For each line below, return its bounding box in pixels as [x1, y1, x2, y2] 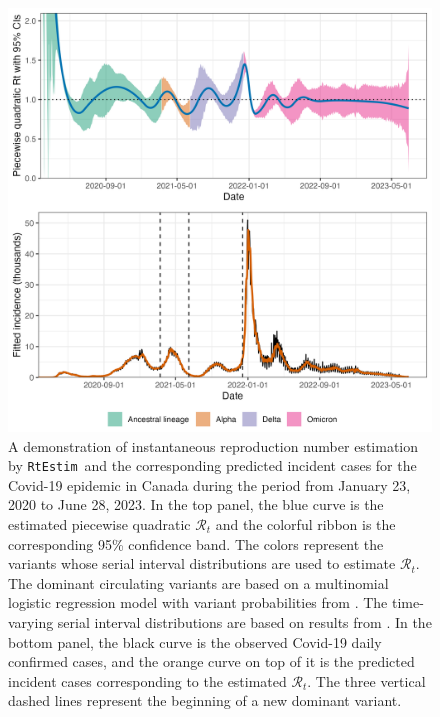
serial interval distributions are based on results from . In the [57, 612, 432, 632]
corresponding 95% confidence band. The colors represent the [8, 533, 384, 554]
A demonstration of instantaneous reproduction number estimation [8, 435, 419, 456]
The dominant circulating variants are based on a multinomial [8, 572, 389, 593]
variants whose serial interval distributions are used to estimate [8, 553, 396, 574]
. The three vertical [307, 670, 426, 691]
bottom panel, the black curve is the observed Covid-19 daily [8, 631, 382, 652]
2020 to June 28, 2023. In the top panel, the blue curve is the [8, 494, 384, 515]
